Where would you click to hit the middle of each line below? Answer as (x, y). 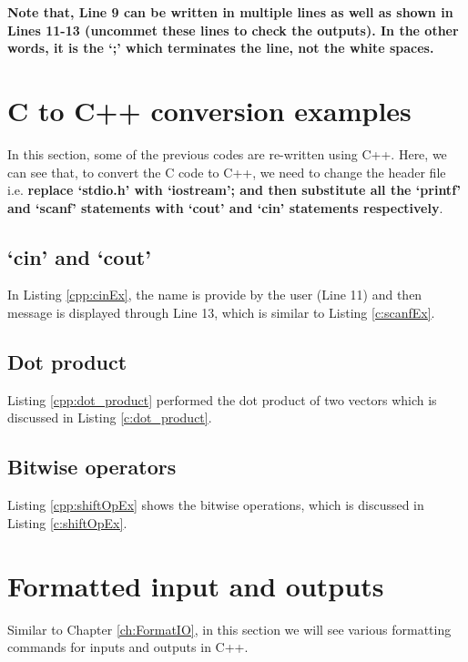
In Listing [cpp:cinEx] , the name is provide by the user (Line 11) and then (215, 295)
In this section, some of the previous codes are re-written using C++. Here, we (227, 153)
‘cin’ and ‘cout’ (79, 256)
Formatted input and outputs (196, 585)
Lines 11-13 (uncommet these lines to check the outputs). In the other (233, 30)
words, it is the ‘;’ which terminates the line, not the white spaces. (221, 48)
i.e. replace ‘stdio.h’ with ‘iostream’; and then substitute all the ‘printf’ (234, 190)
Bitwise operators (92, 467)
